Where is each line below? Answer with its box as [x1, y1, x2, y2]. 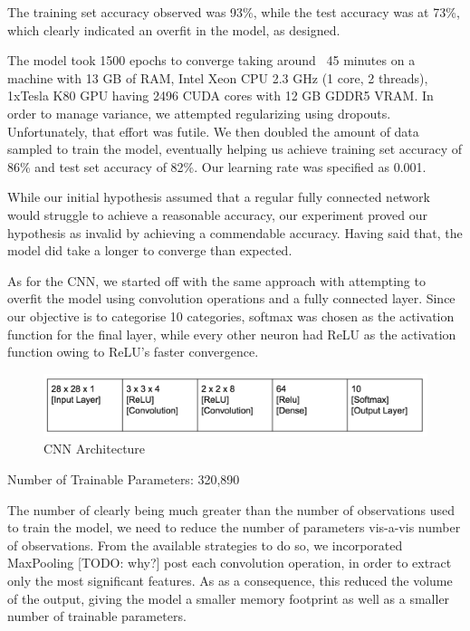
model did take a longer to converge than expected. [7, 241, 293, 260]
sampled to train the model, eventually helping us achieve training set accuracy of [7, 139, 463, 158]
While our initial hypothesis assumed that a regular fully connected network [7, 187, 430, 206]
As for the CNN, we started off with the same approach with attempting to [7, 271, 426, 290]
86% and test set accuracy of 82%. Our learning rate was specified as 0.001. [7, 157, 427, 176]
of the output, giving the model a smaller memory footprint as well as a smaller [7, 588, 450, 607]
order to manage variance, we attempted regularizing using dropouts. [7, 103, 391, 122]
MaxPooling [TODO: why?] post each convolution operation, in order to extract [7, 553, 452, 572]
